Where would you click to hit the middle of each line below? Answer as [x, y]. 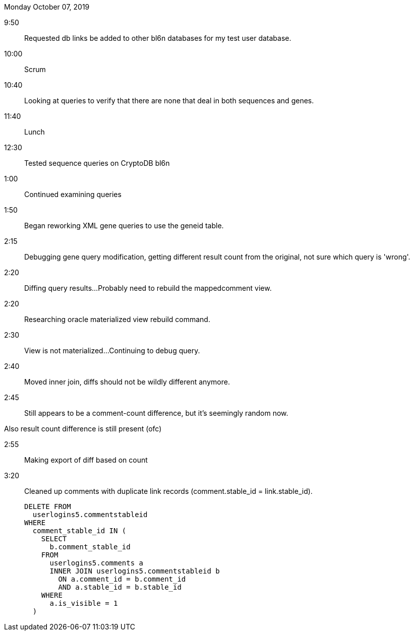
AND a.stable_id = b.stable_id [120, 587]
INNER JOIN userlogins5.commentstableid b [135, 571]
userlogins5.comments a [97, 563]
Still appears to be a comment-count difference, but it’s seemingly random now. [156, 413]
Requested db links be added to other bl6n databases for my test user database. [158, 38]
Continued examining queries [73, 194]
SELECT [54, 539]
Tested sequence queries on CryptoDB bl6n [97, 163]
